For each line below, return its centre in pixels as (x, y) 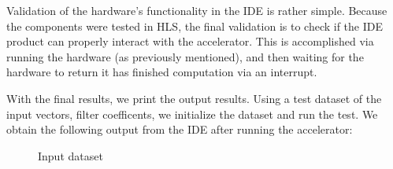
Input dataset (70, 155)
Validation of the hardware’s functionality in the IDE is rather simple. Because (197, 10)
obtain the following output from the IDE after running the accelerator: (180, 129)
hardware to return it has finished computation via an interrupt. (162, 72)
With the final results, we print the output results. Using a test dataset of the (194, 98)
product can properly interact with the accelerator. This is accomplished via (190, 41)
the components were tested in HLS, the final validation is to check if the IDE (195, 26)
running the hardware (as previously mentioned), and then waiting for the (185, 56)
